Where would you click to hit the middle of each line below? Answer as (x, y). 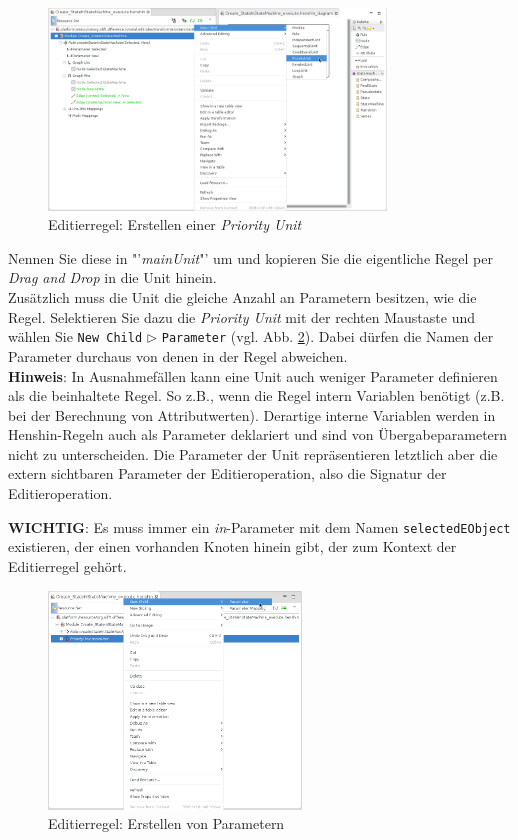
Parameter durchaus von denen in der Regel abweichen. (178, 355)
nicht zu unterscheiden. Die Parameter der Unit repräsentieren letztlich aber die (253, 453)
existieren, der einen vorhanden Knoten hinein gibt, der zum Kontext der (232, 546)
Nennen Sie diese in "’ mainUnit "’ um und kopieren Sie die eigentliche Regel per (250, 257)
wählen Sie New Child (75, 336)
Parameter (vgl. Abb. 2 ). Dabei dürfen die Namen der (327, 336)
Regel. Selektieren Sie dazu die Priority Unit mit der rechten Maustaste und (241, 316)
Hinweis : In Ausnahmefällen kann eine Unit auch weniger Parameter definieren (253, 375)
